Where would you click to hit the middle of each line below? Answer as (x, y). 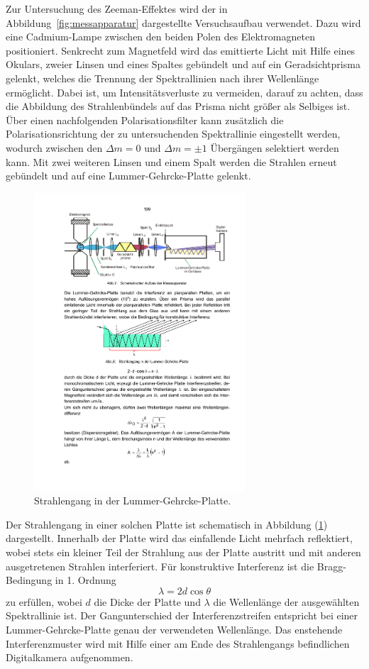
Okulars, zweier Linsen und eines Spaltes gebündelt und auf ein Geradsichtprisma (183, 64)
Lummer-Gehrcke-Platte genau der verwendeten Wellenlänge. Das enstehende (174, 629)
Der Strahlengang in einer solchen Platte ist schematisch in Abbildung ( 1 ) (167, 524)
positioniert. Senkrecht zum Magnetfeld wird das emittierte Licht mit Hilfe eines (181, 50)
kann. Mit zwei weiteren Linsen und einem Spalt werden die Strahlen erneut (171, 161)
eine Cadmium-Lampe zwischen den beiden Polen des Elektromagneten (160, 37)
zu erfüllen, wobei (44, 601)
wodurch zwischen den (54, 147)
